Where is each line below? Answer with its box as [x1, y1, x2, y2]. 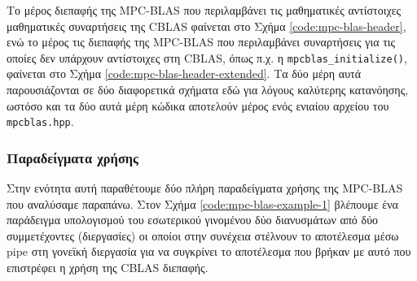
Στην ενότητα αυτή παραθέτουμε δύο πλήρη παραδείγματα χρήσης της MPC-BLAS [7, 179, 403, 197]
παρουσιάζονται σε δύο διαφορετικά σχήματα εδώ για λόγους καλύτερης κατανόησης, [7, 81, 409, 98]
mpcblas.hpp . [7, 113, 74, 130]
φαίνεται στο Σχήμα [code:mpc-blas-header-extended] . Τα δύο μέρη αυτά [7, 65, 362, 82]
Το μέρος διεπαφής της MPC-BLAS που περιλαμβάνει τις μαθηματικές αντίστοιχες [7, 2, 402, 18]
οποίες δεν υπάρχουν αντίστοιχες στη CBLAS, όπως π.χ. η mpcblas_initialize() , [7, 49, 407, 66]
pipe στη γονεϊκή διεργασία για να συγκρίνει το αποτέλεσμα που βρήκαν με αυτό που [7, 243, 411, 260]
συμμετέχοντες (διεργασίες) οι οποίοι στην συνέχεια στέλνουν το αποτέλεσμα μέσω [7, 227, 399, 244]
